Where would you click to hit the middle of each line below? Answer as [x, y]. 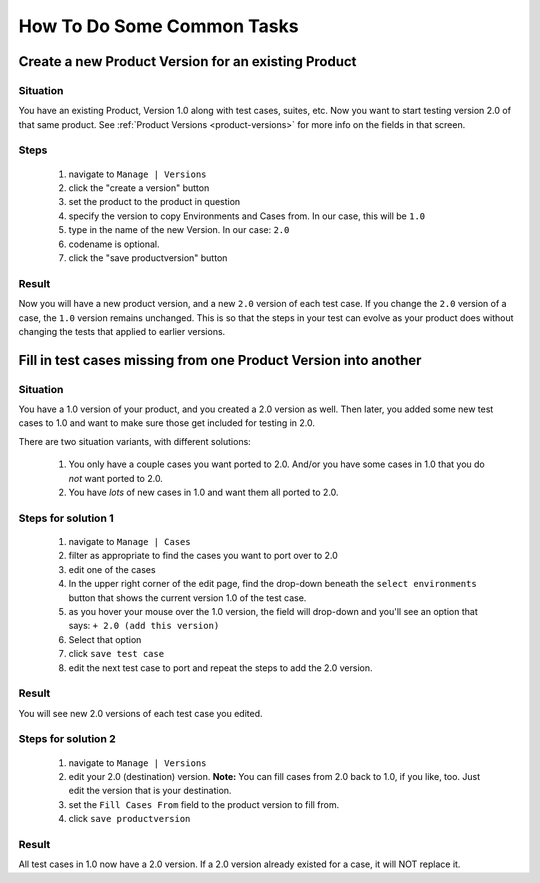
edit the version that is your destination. [150, 791]
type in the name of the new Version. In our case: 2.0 [179, 230]
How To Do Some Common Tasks [158, 26]
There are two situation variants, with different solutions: [135, 441]
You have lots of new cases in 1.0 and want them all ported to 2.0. [203, 492]
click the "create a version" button [139, 188]
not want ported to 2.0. [116, 478]
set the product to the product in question [154, 202]
